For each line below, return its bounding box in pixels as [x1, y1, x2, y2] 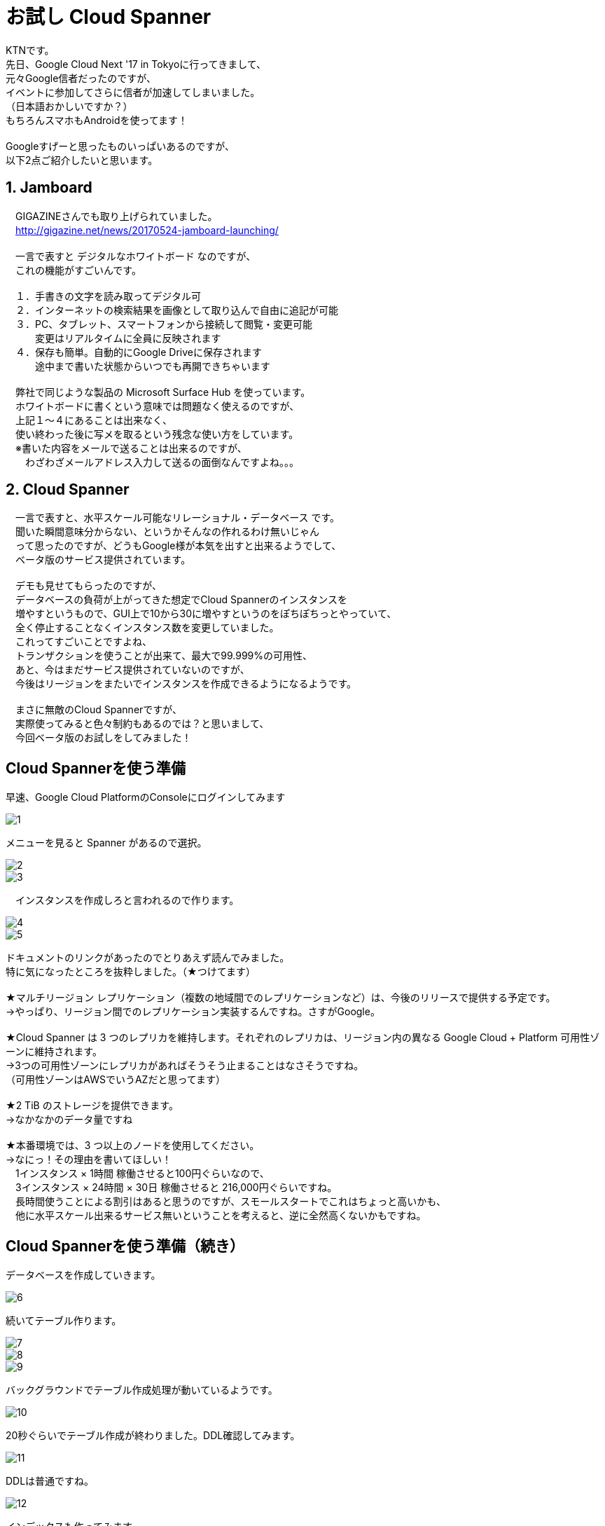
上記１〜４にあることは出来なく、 [15, 413, 172, 426]
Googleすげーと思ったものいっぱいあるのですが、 [6, 139, 235, 152]
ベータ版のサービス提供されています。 [15, 554, 191, 566]
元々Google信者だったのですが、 [6, 71, 157, 84]
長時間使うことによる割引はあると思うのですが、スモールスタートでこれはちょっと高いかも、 [15, 1195, 446, 1208]
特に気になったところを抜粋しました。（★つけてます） [6, 965, 256, 978]
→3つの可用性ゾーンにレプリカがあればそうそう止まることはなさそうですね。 [6, 1059, 364, 1072]
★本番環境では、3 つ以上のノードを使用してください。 [6, 1139, 260, 1152]
